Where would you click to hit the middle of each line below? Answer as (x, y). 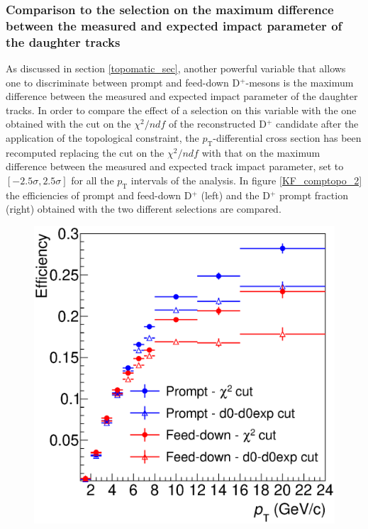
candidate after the (317, 124)
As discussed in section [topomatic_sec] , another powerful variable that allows (176, 68)
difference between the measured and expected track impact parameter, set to (175, 166)
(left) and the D (235, 195)
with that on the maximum (261, 152)
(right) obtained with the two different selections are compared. (144, 209)
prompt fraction (313, 195)
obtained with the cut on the (68, 124)
